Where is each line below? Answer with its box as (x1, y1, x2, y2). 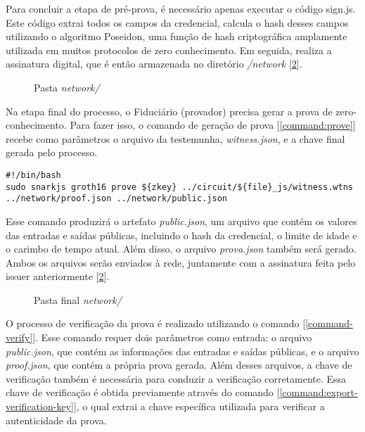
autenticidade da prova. (6, 412, 107, 427)
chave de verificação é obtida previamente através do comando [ (6, 385, 280, 400)
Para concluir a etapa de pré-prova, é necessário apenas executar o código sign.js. (6, 1, 356, 15)
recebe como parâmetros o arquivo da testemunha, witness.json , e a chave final (6, 131, 345, 146)
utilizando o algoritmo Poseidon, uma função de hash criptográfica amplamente (6, 29, 347, 44)
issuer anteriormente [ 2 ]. (6, 269, 110, 284)
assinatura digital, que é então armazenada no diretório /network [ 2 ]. (6, 56, 302, 71)
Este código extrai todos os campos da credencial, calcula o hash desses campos (6, 15, 349, 30)
